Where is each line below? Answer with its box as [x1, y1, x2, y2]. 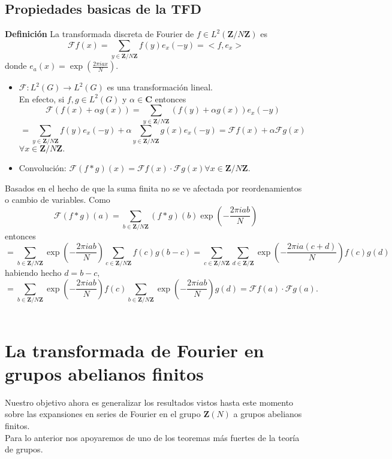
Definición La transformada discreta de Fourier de [5, 28, 194, 40]
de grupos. [5, 443, 43, 455]
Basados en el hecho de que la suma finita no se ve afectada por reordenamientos [5, 181, 302, 194]
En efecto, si [19, 92, 65, 105]
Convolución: [19, 161, 67, 174]
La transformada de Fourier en [5, 338, 264, 362]
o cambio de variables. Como [5, 193, 110, 206]
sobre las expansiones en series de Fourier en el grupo [5, 408, 201, 420]
